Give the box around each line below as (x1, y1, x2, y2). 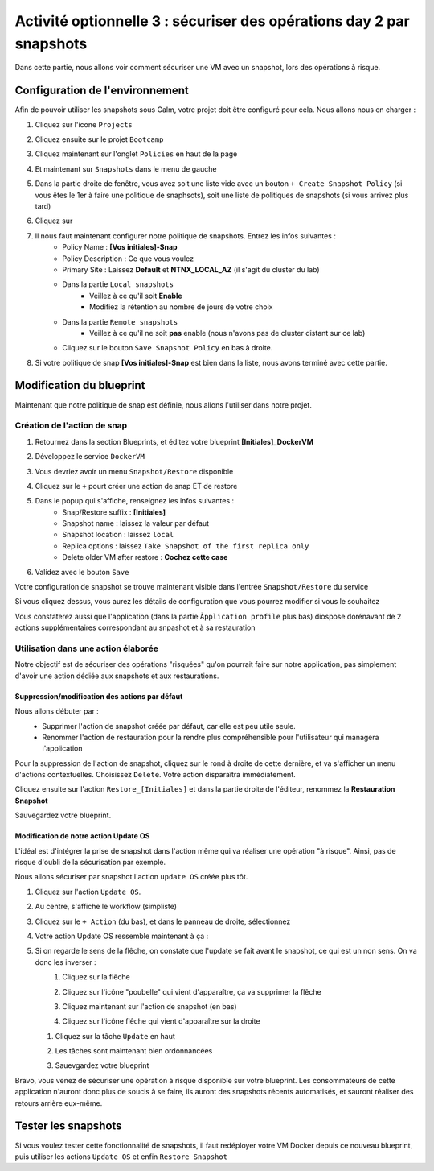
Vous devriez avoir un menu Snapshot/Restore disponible (35, 466, 234, 476)
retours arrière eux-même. (14, 1098, 103, 1107)
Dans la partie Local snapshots (62, 279, 174, 289)
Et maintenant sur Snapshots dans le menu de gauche (35, 163, 217, 173)
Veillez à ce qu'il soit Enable (89, 291, 182, 300)
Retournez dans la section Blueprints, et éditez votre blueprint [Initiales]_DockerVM (35, 437, 313, 446)
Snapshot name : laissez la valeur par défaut (62, 519, 209, 528)
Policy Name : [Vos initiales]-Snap (62, 242, 178, 252)
